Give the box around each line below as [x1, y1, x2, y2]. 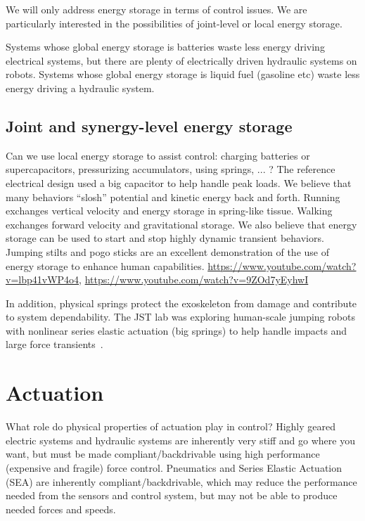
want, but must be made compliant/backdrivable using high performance [6, 446, 320, 461]
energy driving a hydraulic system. [6, 80, 155, 95]
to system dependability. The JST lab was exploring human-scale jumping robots [6, 309, 355, 324]
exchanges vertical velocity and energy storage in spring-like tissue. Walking [6, 203, 333, 218]
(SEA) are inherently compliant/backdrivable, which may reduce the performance [6, 474, 357, 489]
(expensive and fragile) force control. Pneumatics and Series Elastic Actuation [6, 460, 342, 475]
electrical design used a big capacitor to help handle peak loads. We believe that [6, 175, 352, 190]
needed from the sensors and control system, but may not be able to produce [6, 488, 338, 503]
